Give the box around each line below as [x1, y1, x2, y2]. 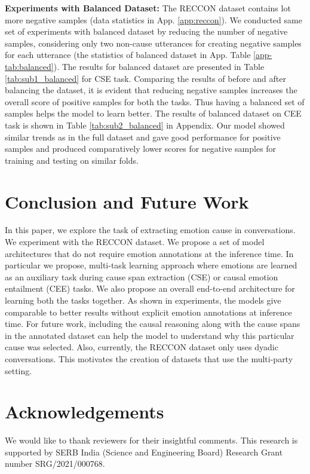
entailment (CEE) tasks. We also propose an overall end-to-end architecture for [5, 282, 295, 295]
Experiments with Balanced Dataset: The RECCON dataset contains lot [5, 2, 291, 14]
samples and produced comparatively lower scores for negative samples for [5, 142, 277, 155]
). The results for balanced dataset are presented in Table [53, 60, 265, 72]
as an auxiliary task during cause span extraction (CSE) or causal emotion [5, 270, 278, 283]
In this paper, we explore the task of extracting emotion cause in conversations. [5, 224, 296, 236]
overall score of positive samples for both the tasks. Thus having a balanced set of [5, 95, 305, 108]
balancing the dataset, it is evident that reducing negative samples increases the [5, 84, 297, 96]
